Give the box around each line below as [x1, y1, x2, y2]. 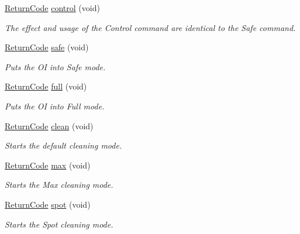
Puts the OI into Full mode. [5, 99, 105, 112]
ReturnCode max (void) [5, 159, 91, 171]
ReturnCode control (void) [5, 2, 100, 13]
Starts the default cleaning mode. [5, 139, 122, 152]
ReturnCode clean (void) [5, 119, 94, 132]
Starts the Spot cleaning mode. [5, 218, 113, 230]
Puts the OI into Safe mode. [5, 60, 106, 73]
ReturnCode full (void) [5, 80, 87, 92]
